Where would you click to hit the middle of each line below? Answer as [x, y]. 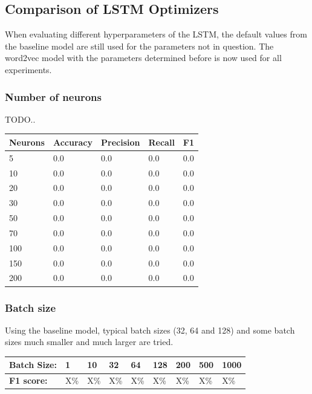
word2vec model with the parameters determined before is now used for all [143, 58]
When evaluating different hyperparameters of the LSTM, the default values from [156, 34]
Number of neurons [53, 96]
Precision [121, 142]
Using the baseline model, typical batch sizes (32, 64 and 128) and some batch [150, 330]
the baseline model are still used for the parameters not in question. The [139, 46]
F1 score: [28, 380]
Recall [161, 142]
